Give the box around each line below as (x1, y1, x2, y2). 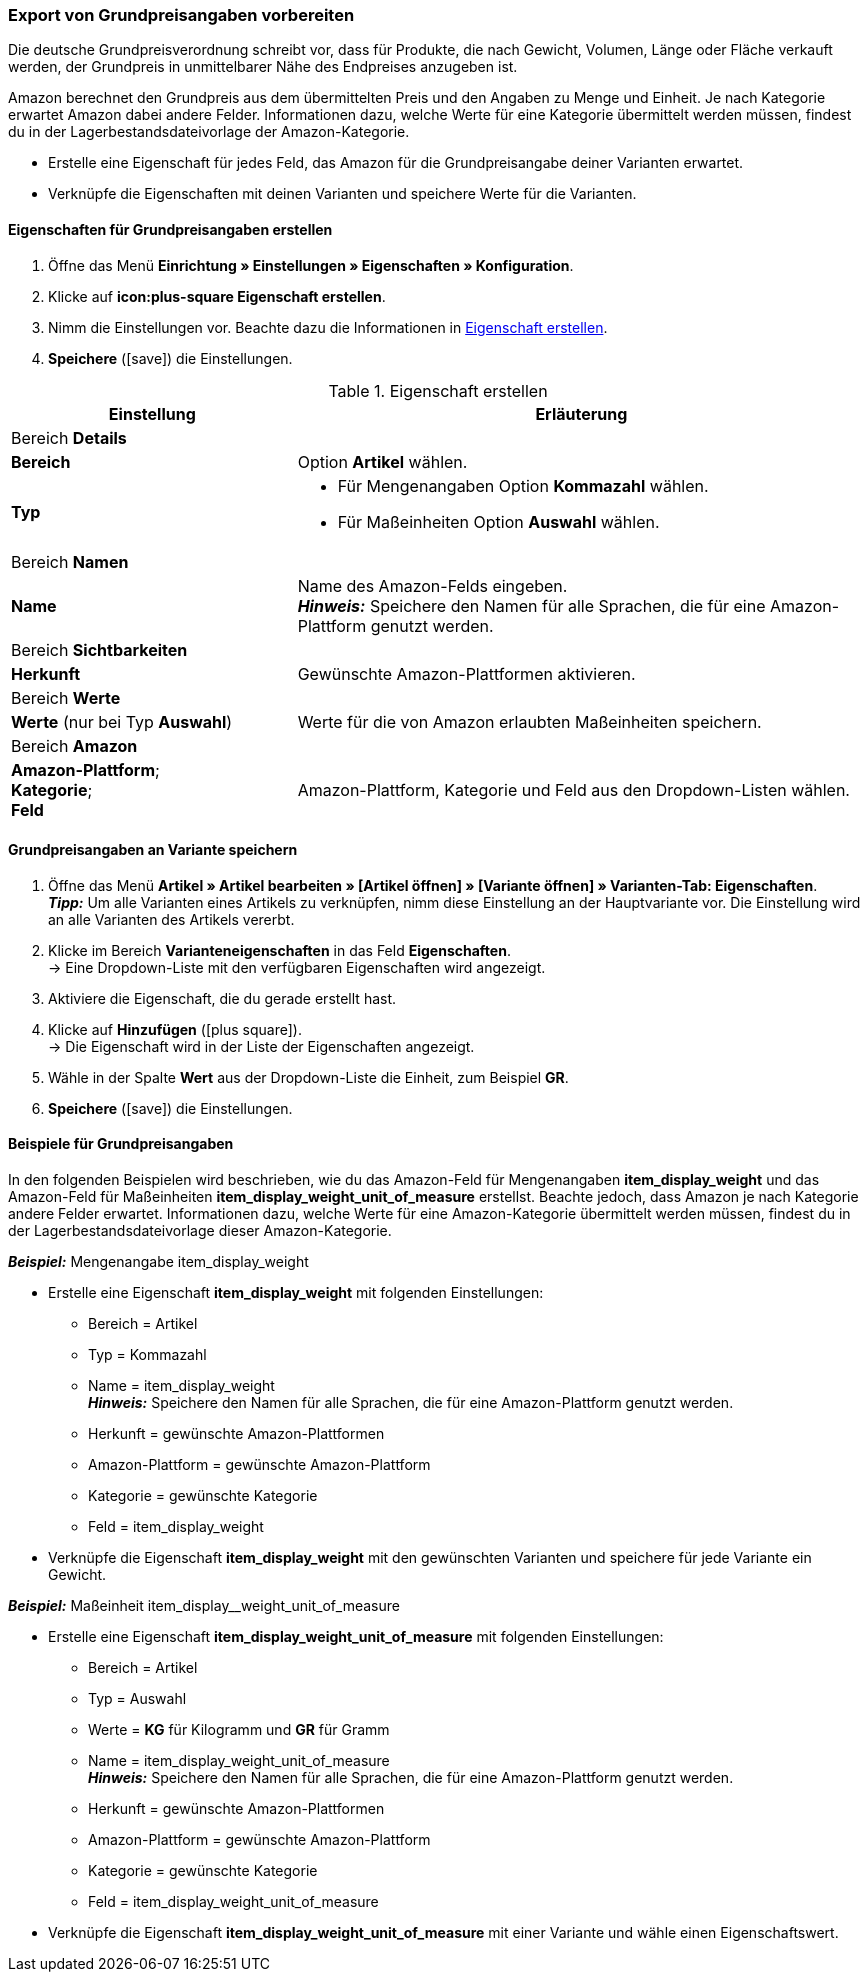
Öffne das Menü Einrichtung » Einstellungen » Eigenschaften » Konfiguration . (48, 256, 574, 274)
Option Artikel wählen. (297, 451, 468, 472)
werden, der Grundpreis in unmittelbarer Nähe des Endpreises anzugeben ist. (8, 58, 518, 76)
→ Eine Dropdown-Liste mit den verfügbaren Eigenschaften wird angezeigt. (48, 958, 546, 976)
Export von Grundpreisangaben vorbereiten (8, 5, 355, 25)
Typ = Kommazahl (88, 1346, 207, 1364)
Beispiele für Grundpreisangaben (8, 1135, 234, 1153)
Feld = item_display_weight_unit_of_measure (88, 1893, 379, 1911)
